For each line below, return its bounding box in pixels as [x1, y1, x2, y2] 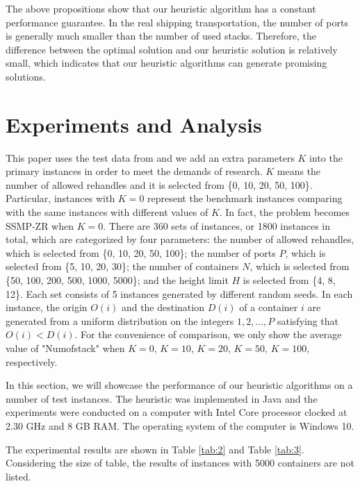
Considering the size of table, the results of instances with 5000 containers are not [6, 455, 354, 470]
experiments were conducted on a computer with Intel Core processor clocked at [6, 405, 347, 419]
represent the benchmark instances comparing [147, 191, 343, 206]
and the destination [121, 300, 204, 315]
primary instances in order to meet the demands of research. [6, 164, 263, 178]
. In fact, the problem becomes [219, 205, 350, 219]
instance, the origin [6, 300, 88, 315]
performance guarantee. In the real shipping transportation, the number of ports [6, 15, 348, 29]
